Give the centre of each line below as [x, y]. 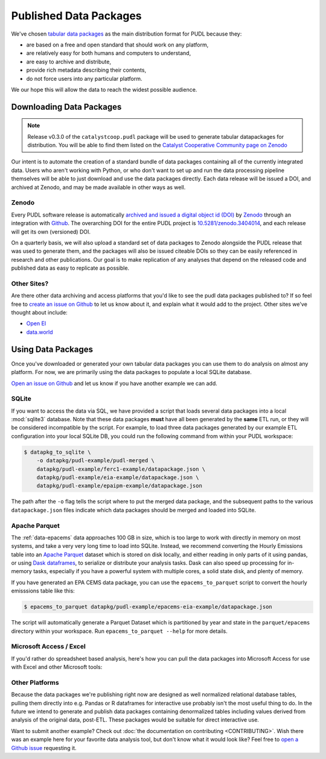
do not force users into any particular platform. [84, 78]
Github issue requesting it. [44, 748]
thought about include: [39, 313]
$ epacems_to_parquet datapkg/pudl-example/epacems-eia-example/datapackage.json [148, 607]
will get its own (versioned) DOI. [51, 232]
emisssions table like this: [43, 591]
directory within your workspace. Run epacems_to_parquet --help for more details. [119, 631]
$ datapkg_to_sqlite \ [57, 452]
